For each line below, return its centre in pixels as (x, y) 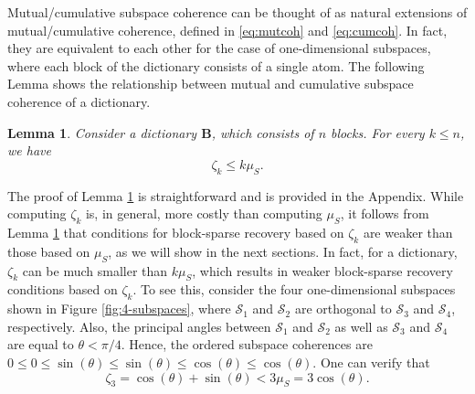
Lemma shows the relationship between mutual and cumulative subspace (211, 84)
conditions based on (63, 289)
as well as (361, 326)
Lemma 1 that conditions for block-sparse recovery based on (176, 232)
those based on (49, 251)
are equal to (41, 344)
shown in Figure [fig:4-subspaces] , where (119, 309)
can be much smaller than (95, 270)
